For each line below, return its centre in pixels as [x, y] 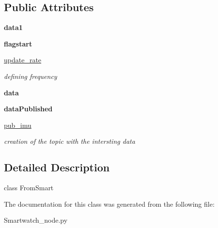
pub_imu [18, 125]
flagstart [18, 43]
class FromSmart [29, 188]
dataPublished [28, 109]
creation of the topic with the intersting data [70, 141]
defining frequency [31, 76]
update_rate [23, 60]
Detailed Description [57, 167]
